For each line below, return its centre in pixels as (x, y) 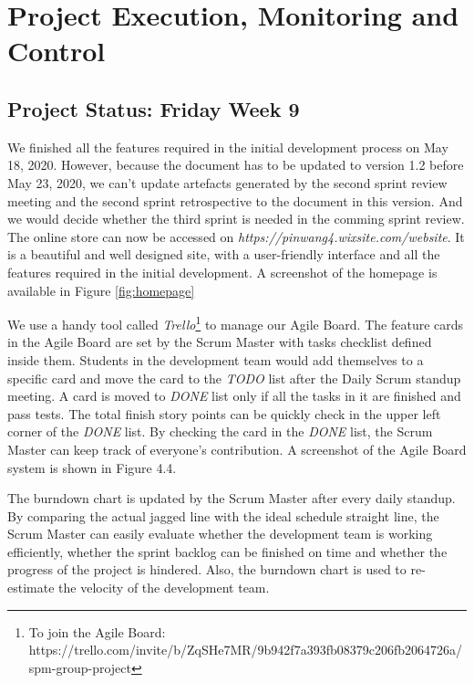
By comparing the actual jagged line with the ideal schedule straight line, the (223, 515)
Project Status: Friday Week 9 (154, 108)
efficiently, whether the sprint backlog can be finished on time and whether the (227, 551)
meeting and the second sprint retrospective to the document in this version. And (235, 200)
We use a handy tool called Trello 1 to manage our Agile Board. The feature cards (236, 323)
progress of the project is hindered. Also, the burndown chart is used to (207, 569)
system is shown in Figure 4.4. (92, 467)
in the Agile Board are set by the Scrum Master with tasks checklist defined (220, 342)
